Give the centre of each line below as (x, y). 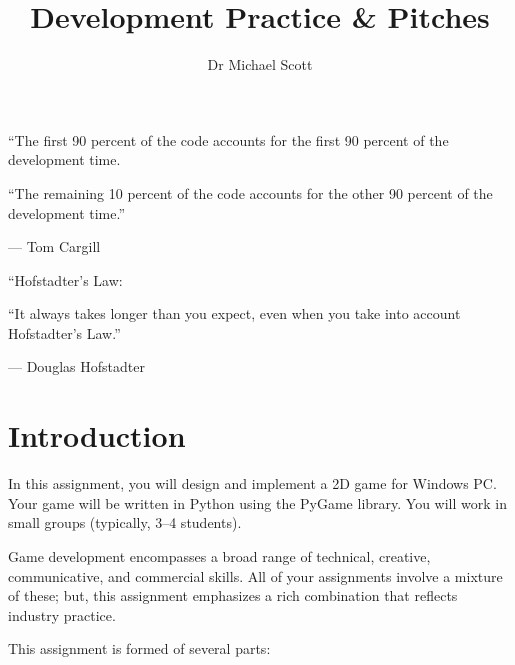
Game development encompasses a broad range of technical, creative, (219, 555)
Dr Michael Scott (260, 64)
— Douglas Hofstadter (76, 366)
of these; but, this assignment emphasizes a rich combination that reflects (233, 595)
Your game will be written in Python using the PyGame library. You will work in (257, 502)
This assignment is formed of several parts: (139, 648)
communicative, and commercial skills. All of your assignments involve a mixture (255, 575)
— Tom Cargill (54, 246)
